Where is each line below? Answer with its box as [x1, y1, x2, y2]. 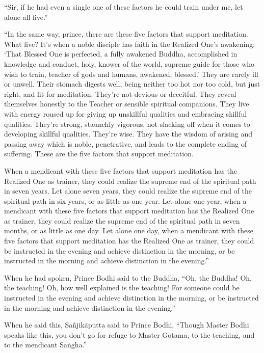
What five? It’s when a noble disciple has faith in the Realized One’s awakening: [4, 38, 255, 49]
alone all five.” [4, 11, 48, 22]
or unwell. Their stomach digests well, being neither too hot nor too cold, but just [4, 78, 260, 89]
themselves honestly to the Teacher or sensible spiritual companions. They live [4, 98, 249, 109]
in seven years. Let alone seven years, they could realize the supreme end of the [4, 185, 252, 196]
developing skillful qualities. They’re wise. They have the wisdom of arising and [4, 128, 252, 139]
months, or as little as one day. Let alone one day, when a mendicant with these [4, 225, 253, 236]
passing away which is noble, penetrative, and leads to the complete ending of [4, 138, 247, 149]
